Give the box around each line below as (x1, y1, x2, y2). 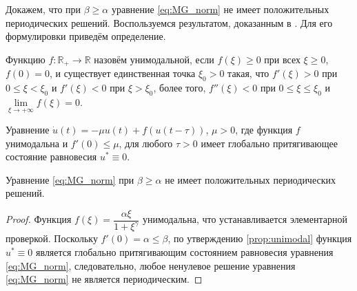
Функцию (6, 52, 45, 66)
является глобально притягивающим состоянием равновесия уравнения (36, 245, 334, 259)
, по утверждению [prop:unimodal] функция (167, 231, 352, 246)
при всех (264, 52, 300, 66)
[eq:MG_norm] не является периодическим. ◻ (6, 272, 203, 286)
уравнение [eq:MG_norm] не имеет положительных (111, 2, 329, 16)
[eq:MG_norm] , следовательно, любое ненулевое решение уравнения (6, 258, 296, 272)
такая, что (227, 66, 269, 80)
